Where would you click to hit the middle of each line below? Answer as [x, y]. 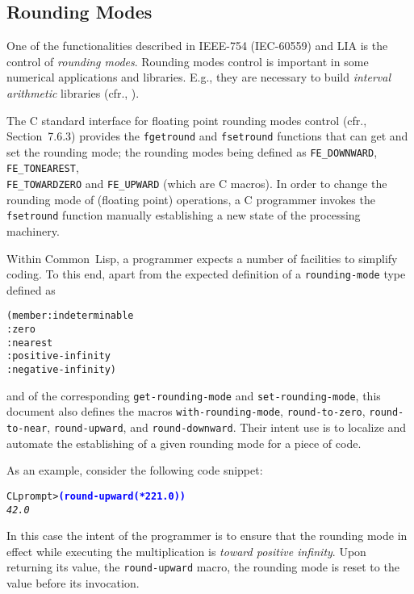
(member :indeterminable [70, 316]
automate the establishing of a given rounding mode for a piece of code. [184, 443]
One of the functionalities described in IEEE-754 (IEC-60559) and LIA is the [197, 46]
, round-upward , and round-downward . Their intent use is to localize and [227, 427]
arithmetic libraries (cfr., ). [73, 92]
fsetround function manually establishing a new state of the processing [184, 215]
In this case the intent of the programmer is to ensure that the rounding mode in [207, 535]
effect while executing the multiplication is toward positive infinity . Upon [186, 551]
